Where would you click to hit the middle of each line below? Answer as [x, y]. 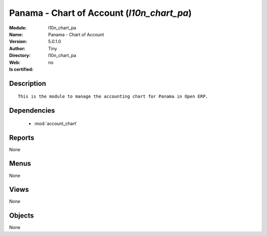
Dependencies [32, 111]
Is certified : [21, 69]
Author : [17, 48]
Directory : [20, 56]
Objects [22, 216]
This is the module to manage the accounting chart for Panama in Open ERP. [113, 96]
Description [28, 84]
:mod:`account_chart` [56, 123]
